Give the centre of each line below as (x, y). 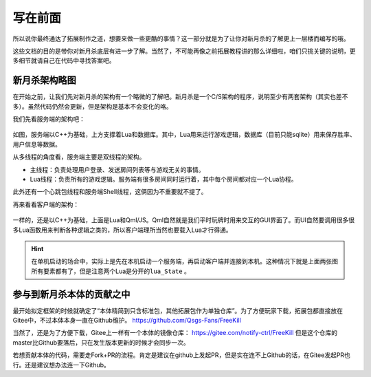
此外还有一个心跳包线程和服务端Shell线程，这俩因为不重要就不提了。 (110, 192)
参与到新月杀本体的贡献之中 (71, 294)
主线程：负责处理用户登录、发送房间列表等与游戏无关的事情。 (117, 169)
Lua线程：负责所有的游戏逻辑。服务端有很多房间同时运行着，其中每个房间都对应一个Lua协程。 (164, 179)
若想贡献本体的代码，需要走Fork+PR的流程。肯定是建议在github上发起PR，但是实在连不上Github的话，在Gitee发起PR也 (181, 355)
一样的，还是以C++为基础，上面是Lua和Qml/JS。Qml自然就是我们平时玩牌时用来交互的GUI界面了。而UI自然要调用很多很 (184, 220)
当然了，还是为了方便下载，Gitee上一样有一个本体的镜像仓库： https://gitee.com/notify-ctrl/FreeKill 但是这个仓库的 (175, 333)
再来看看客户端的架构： (46, 204)
